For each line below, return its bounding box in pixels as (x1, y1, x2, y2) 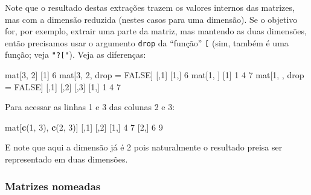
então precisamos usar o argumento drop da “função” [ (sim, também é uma (5, 36, 289, 49)
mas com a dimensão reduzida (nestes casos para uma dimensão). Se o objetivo (5, 13, 298, 25)
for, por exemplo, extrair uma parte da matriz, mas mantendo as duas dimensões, (5, 25, 307, 37)
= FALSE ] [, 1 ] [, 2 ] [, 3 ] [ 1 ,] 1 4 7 (5, 80, 121, 93)
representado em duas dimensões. (5, 153, 128, 166)
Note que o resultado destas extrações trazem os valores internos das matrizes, (5, 1, 295, 13)
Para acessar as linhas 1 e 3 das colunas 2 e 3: (5, 101, 175, 113)
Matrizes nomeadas (5, 178, 101, 193)
